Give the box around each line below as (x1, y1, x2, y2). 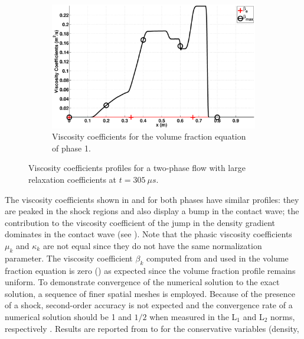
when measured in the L (149, 310, 237, 322)
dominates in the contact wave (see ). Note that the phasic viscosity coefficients (5, 228, 292, 240)
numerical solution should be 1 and (5, 310, 132, 322)
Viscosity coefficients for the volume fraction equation (52, 130, 246, 143)
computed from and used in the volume (146, 251, 289, 264)
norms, (270, 310, 295, 322)
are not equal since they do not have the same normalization (43, 239, 262, 251)
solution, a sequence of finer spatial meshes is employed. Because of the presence (5, 287, 295, 299)
